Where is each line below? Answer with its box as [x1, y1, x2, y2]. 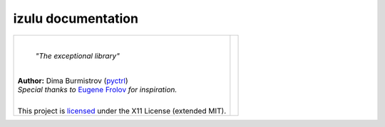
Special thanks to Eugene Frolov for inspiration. [17, 84, 178, 94]
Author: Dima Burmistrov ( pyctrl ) [17, 75, 128, 85]
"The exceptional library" [35, 50, 120, 60]
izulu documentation [13, 11, 139, 26]
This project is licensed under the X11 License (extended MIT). [17, 106, 227, 116]
